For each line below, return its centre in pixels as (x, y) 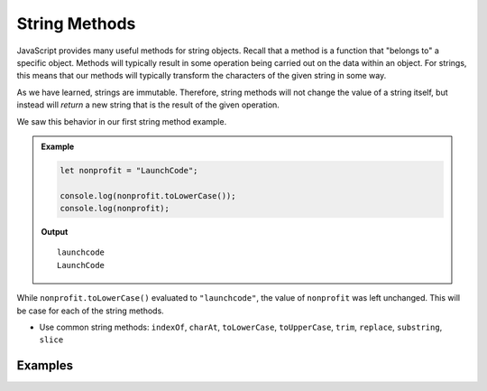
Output (55, 232)
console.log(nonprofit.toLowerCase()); (148, 195)
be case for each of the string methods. (90, 311)
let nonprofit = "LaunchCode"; (129, 170)
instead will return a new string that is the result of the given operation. (148, 105)
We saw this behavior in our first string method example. (122, 121)
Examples (45, 366)
